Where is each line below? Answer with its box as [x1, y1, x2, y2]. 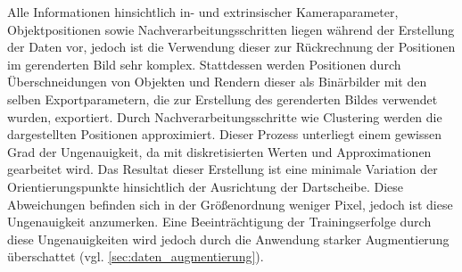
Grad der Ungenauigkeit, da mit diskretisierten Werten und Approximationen [7, 142, 432, 161]
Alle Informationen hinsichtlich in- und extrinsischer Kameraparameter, [7, 3, 399, 21]
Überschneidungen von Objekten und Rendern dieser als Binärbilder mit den [7, 72, 427, 91]
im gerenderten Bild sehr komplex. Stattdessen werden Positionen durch [7, 54, 401, 73]
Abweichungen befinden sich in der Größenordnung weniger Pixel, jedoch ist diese [7, 194, 453, 213]
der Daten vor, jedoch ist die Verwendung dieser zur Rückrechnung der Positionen [7, 37, 456, 56]
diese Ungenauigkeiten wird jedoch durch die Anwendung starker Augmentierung [7, 229, 450, 248]
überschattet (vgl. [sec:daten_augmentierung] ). [7, 247, 264, 266]
